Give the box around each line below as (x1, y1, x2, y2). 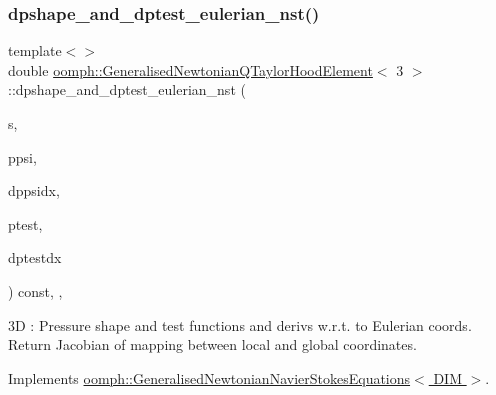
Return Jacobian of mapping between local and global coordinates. (8, 334, 417, 355)
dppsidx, (8, 180, 60, 201)
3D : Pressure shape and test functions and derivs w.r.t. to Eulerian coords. (8, 314, 472, 335)
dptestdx (8, 247, 62, 268)
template (8, 40, 62, 61)
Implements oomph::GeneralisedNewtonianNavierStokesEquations (8, 367, 411, 388)
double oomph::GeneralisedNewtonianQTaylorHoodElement (8, 59, 373, 80)
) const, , (8, 280, 63, 301)
